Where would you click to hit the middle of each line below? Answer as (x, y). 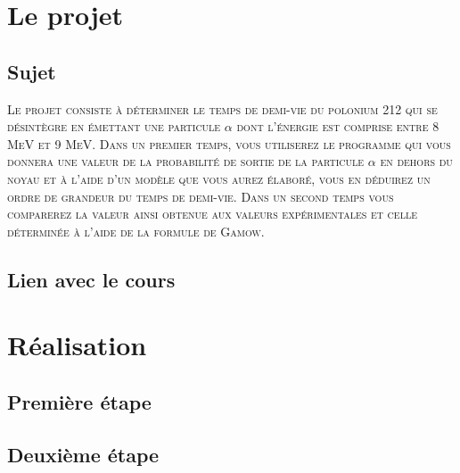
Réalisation (77, 345)
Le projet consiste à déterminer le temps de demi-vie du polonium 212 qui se (222, 108)
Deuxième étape (83, 454)
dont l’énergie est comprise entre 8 (338, 126)
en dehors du (416, 161)
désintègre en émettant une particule (114, 126)
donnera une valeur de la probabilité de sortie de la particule (186, 161)
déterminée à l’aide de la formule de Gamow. (136, 231)
